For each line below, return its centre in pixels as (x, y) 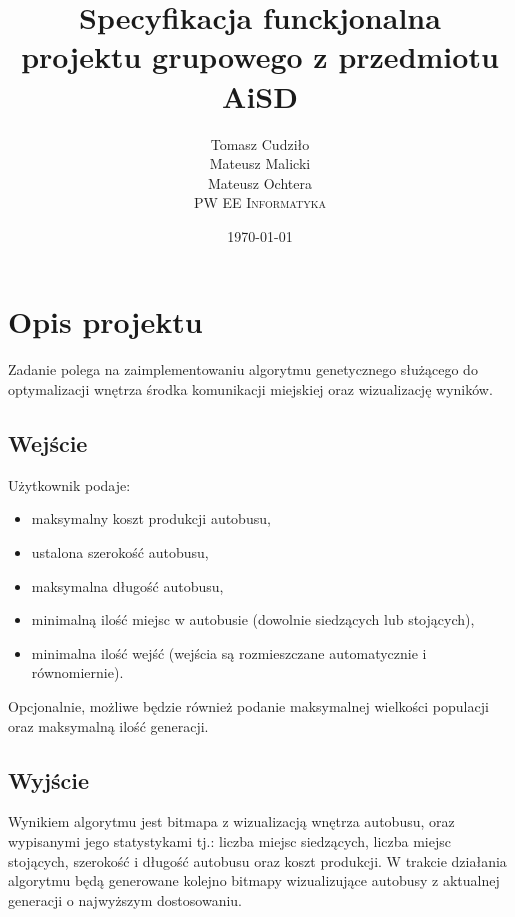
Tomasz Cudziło (260, 143)
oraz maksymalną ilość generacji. (108, 725)
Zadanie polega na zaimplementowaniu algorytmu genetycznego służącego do (243, 369)
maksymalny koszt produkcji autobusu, (151, 518)
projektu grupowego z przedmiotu (260, 56)
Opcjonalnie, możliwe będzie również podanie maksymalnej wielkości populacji (248, 705)
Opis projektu (105, 321)
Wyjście (49, 779)
